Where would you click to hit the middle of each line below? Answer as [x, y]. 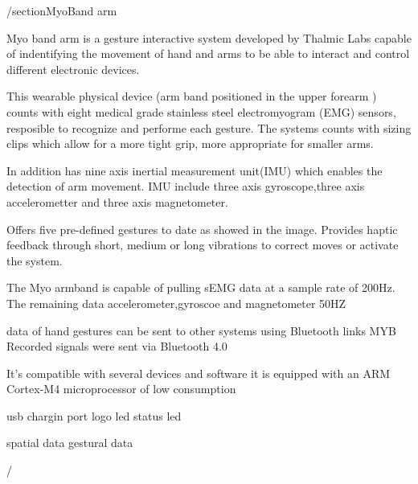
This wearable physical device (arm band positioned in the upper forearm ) [192, 96]
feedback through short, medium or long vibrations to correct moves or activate [203, 245]
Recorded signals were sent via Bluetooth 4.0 [117, 346]
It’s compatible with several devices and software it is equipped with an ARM [199, 373]
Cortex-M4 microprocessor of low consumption [121, 389]
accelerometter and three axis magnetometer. [117, 201]
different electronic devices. [73, 69]
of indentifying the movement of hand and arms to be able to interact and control [208, 53]
